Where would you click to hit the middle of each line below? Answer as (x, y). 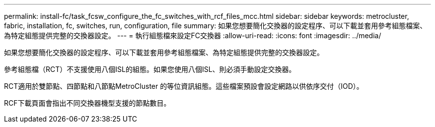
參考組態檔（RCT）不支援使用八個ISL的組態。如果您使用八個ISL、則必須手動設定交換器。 (150, 69)
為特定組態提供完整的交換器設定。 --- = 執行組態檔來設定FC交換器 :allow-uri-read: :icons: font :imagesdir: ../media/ (193, 35)
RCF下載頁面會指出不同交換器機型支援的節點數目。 (87, 103)
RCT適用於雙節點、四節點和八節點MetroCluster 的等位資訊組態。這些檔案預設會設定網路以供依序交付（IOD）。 (184, 86)
